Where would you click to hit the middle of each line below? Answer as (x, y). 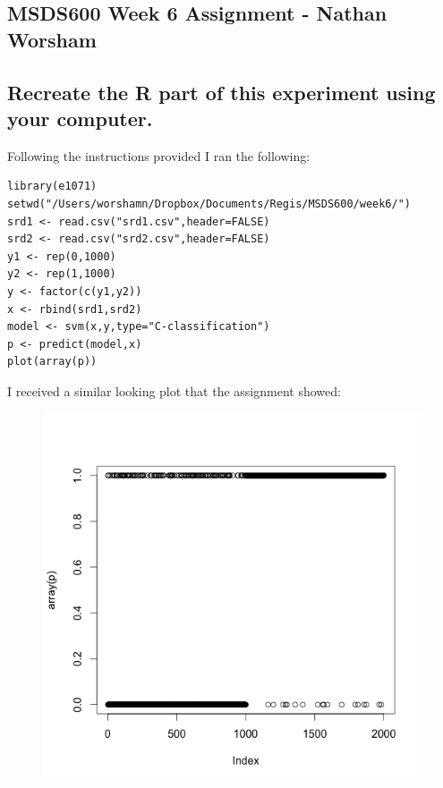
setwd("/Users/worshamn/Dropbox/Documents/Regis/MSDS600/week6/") (209, 203)
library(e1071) (52, 186)
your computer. (80, 118)
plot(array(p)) (52, 362)
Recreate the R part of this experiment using (221, 92)
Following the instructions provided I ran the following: (159, 155)
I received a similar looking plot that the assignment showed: (174, 390)
